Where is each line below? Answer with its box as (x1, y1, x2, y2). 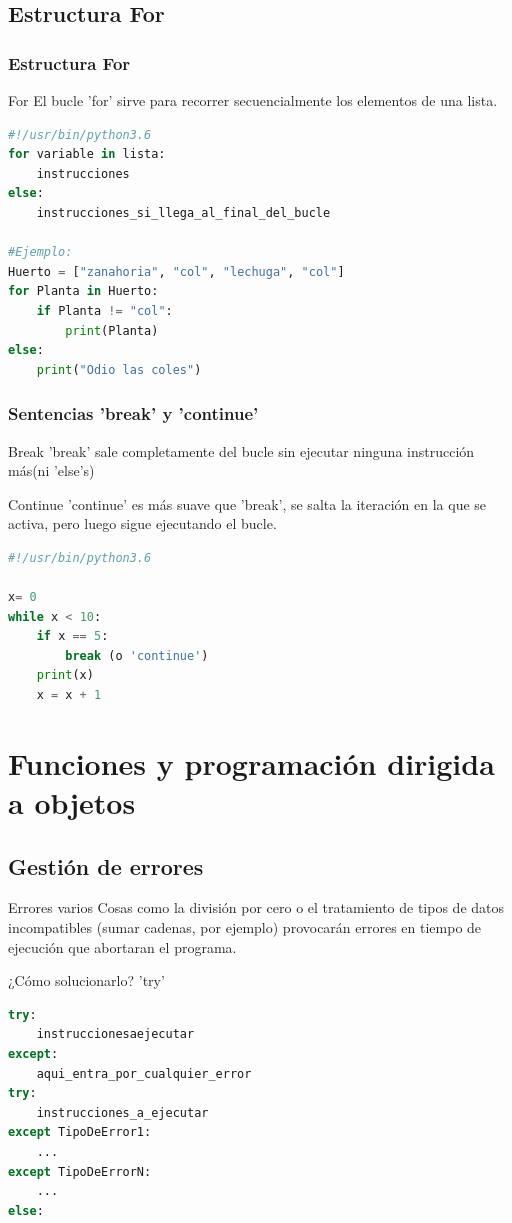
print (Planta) (65, 323, 159, 338)
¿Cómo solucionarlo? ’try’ (8, 970, 165, 991)
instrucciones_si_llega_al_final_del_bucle (36, 205, 331, 220)
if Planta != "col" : (36, 303, 173, 318)
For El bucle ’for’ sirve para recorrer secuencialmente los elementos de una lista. (8, 90, 498, 110)
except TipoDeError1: (8, 1125, 152, 1140)
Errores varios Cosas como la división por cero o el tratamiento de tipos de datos (8, 897, 505, 918)
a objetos (8, 782, 136, 823)
